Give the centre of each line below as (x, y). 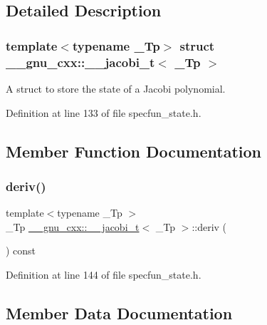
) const (21, 251)
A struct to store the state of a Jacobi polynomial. (116, 88)
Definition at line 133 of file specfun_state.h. (104, 112)
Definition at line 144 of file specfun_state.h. (104, 274)
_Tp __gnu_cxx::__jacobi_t (73, 226)
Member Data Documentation (119, 313)
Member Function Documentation (134, 151)
